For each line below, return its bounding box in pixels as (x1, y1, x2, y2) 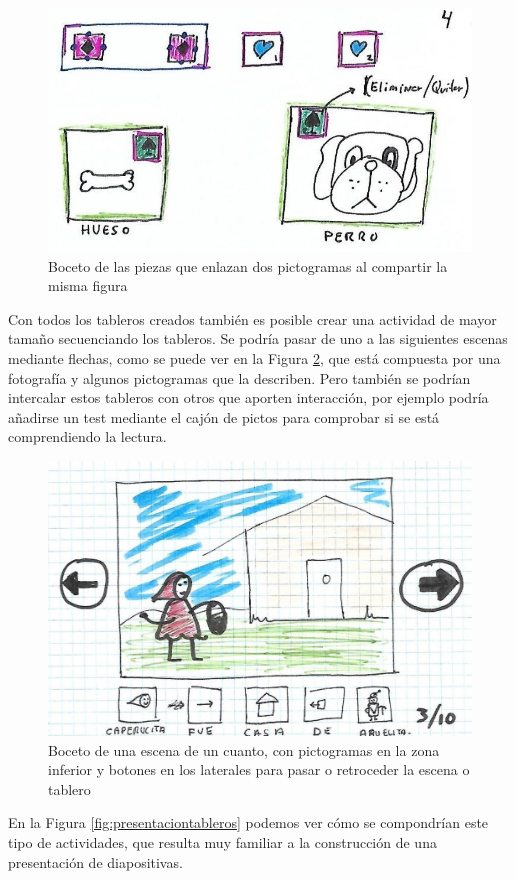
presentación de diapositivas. (8, 851, 183, 872)
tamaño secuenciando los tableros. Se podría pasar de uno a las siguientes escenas (8, 328, 508, 349)
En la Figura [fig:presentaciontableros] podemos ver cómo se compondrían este (8, 812, 489, 833)
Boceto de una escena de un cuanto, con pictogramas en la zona (48, 739, 440, 760)
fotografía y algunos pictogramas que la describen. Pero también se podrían (8, 367, 471, 388)
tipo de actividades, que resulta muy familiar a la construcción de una (8, 831, 437, 852)
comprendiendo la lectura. (8, 426, 167, 447)
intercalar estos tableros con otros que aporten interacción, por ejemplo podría (8, 387, 489, 408)
